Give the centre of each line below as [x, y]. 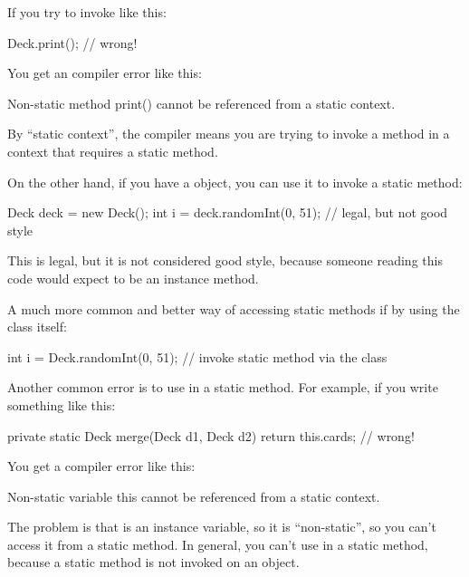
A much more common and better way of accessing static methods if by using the [234, 308]
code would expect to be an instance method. [133, 278]
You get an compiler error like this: [105, 73]
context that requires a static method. [113, 151]
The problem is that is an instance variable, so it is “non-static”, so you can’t [222, 527]
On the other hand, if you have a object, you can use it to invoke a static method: [235, 182]
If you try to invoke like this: [87, 12]
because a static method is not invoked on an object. [153, 562]
